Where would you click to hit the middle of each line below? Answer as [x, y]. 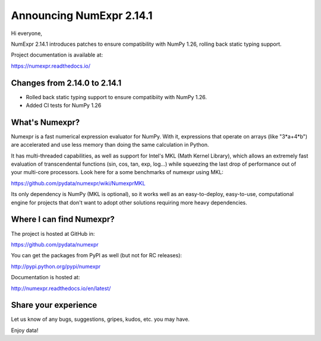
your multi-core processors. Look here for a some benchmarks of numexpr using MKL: [117, 172]
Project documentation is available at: [57, 55]
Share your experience [54, 305]
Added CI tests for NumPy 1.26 [64, 105]
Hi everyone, [27, 33]
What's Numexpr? [45, 122]
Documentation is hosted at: [45, 277]
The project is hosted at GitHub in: [53, 233]
